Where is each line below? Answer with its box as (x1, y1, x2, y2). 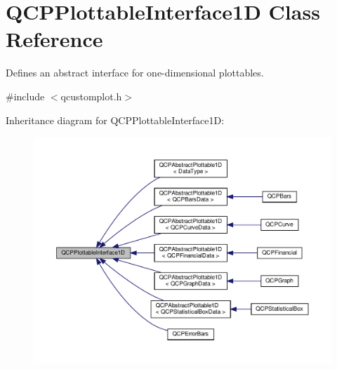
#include (6, 88, 45, 103)
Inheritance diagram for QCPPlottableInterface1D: (6, 112, 225, 127)
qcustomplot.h (60, 88, 122, 103)
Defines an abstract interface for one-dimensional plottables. (6, 65, 264, 80)
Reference (6, 25, 103, 53)
